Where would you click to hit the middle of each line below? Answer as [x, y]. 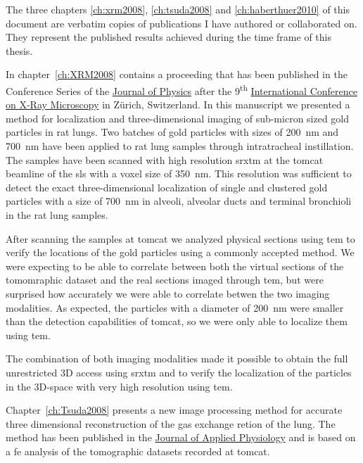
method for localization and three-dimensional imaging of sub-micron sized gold [178, 118]
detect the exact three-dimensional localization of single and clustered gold [167, 187]
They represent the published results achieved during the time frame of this [168, 37]
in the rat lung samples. [57, 214]
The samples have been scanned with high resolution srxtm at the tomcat [165, 159]
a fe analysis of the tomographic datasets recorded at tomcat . [138, 451]
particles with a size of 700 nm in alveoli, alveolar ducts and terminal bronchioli [179, 201]
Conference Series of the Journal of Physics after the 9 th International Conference [181, 89]
